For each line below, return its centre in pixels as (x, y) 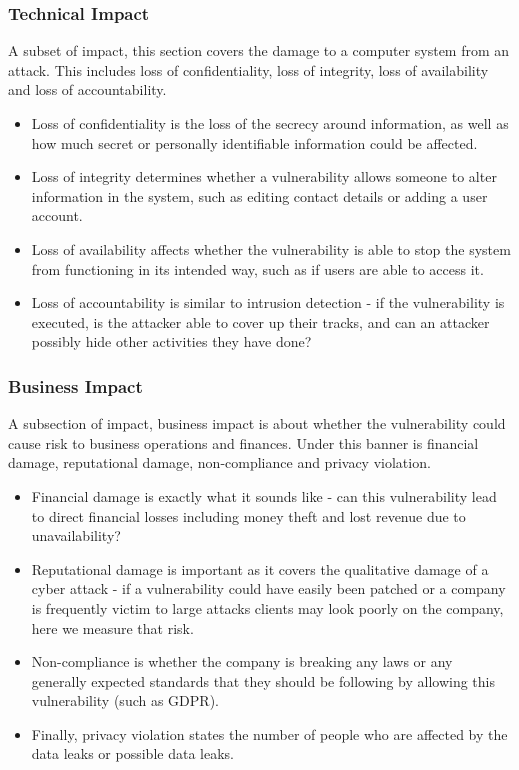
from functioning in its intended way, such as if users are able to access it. (257, 268)
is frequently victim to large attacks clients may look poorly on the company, (267, 607)
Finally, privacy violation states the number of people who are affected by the (269, 733)
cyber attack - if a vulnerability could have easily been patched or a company (268, 588)
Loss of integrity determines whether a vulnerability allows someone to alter (264, 176)
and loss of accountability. (87, 89)
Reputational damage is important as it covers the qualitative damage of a (260, 568)
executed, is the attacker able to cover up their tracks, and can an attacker (260, 321)
